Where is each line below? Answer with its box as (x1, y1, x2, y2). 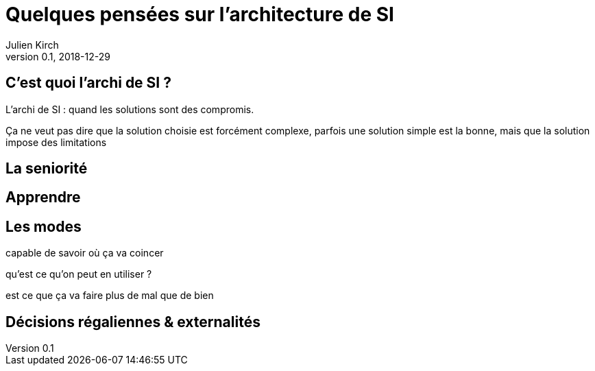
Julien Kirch (5, 38, 59, 51)
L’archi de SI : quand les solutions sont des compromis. (5, 103, 254, 115)
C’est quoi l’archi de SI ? (5, 74, 171, 92)
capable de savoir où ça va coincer (5, 247, 164, 259)
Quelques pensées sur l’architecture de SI (5, 3, 394, 26)
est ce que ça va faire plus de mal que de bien (5, 289, 214, 302)
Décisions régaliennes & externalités (5, 313, 260, 331)
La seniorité (5, 160, 88, 178)
